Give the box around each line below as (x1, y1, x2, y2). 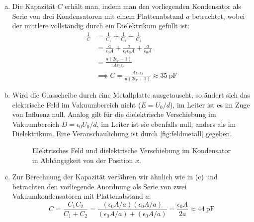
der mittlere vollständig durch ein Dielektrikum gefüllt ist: (12, 20, 190, 31)
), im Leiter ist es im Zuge (169, 99, 250, 110)
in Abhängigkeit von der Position (32, 155, 133, 165)
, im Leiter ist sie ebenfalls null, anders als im (96, 118, 236, 129)
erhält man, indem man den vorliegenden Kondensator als (65, 1, 241, 11)
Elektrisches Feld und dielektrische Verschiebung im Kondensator (32, 145, 231, 155)
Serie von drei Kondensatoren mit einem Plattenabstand (12, 10, 184, 21)
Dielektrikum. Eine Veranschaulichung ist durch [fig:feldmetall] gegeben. (12, 128, 232, 139)
